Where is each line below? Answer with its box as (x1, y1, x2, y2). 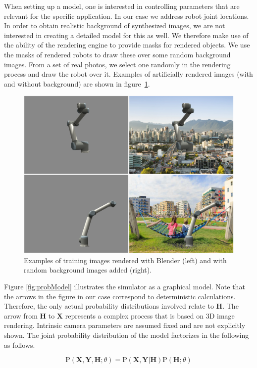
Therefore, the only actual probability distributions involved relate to (4, 301, 214, 311)
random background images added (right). (24, 265, 152, 275)
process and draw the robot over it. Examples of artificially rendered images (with (4, 69, 253, 79)
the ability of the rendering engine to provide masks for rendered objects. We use (4, 40, 250, 50)
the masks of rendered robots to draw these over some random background (4, 49, 231, 59)
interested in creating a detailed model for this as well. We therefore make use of (4, 30, 249, 40)
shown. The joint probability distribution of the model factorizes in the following (4, 329, 249, 340)
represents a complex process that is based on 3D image (65, 310, 235, 321)
